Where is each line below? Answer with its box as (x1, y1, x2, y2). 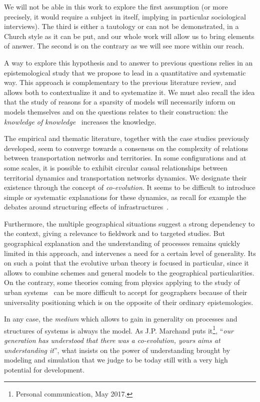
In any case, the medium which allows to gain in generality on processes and (4, 313, 237, 324)
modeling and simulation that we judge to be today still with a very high (4, 354, 228, 365)
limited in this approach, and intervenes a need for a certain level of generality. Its (4, 247, 256, 258)
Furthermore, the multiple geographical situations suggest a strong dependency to (4, 218, 255, 228)
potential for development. (4, 364, 85, 374)
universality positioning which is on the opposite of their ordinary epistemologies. (4, 296, 253, 307)
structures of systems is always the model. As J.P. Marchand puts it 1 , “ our (4, 323, 233, 335)
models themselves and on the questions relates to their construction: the (4, 106, 228, 116)
